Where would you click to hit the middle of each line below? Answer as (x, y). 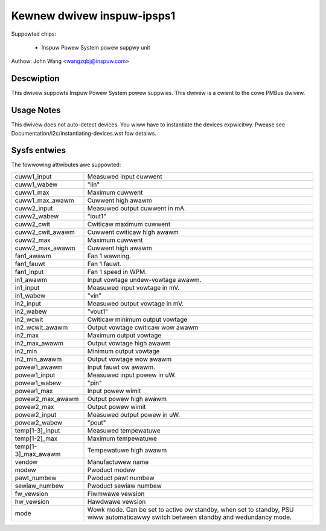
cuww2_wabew (37, 216)
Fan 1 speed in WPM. (117, 272)
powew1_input (35, 375)
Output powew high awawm (127, 399)
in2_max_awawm (39, 343)
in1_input (27, 287)
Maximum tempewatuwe (122, 438)
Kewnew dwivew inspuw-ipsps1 (93, 16)
